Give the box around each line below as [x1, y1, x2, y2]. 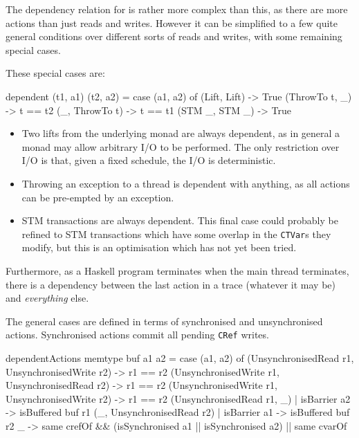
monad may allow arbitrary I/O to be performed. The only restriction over [21, 139, 340, 154]
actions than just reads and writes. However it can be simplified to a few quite [6, 15, 338, 30]
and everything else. [6, 291, 89, 305]
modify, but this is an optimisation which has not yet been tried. [21, 240, 297, 255]
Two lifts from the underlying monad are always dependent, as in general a [21, 126, 340, 140]
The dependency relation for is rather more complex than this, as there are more [6, 2, 348, 16]
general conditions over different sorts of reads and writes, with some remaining [6, 29, 342, 44]
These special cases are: [6, 66, 105, 80]
